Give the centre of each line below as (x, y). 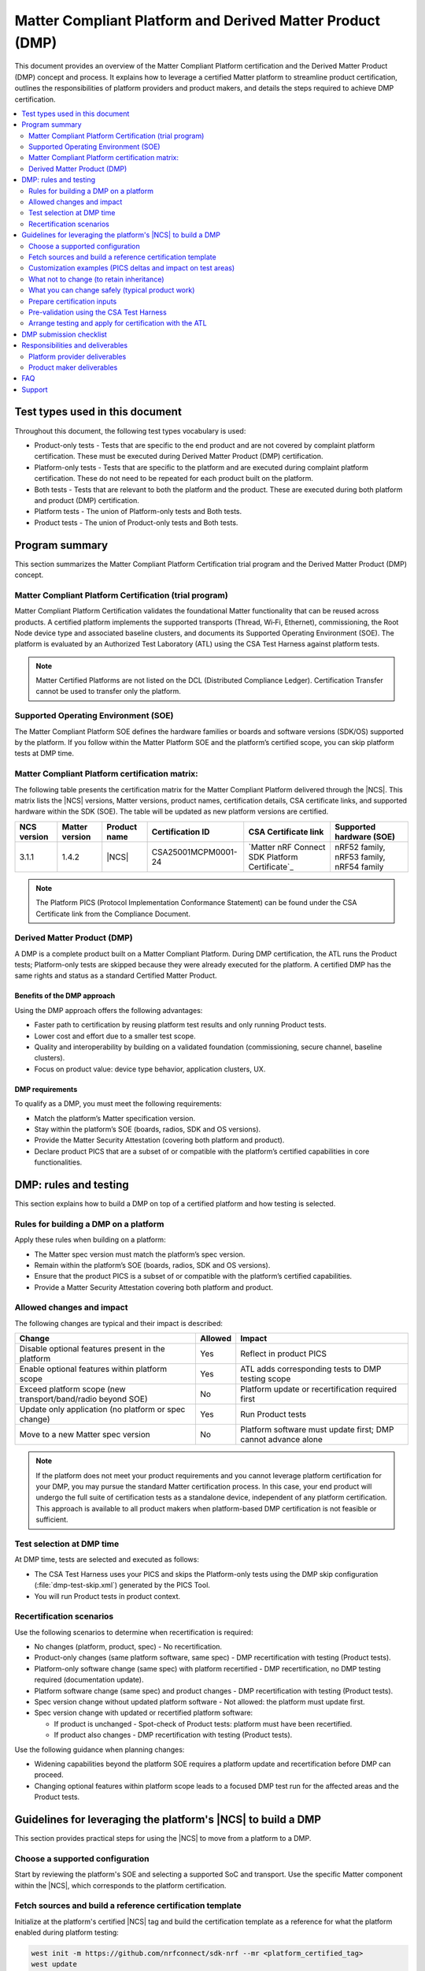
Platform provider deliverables (78, 356)
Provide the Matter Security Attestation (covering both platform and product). (159, 1140)
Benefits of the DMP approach (65, 996)
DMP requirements (46, 1089)
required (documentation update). (89, 1680)
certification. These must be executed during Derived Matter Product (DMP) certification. (179, 456)
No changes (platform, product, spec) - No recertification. (128, 1647)
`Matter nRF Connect (287, 847)
